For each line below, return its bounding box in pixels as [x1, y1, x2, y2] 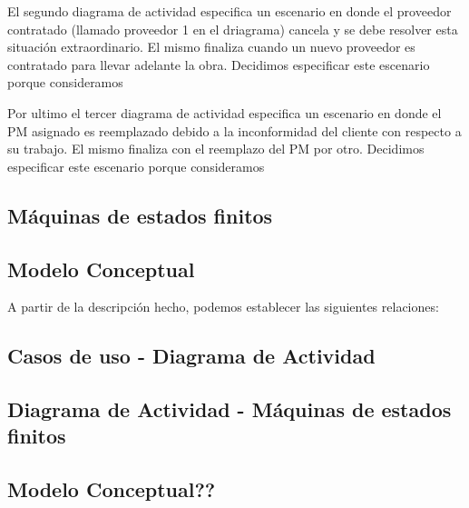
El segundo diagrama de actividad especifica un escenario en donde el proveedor [7, 2, 452, 20]
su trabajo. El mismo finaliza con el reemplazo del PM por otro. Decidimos [7, 139, 425, 158]
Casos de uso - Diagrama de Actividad [7, 342, 376, 370]
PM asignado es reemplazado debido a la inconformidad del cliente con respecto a [7, 121, 462, 140]
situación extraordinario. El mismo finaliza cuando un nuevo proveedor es [7, 37, 415, 56]
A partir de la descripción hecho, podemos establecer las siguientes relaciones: [7, 297, 439, 316]
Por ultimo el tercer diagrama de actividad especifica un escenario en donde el [7, 103, 442, 122]
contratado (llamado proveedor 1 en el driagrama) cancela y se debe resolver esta [7, 19, 458, 38]
